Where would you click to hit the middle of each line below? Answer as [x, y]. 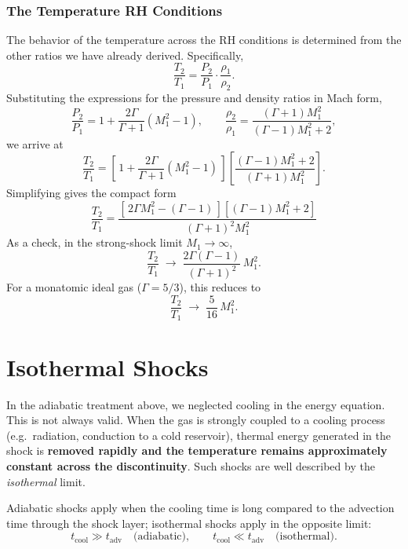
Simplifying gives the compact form [91, 193]
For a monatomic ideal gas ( [74, 287]
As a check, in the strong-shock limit [95, 242]
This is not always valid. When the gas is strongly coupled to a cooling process [196, 420]
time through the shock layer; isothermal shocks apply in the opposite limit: [189, 523]
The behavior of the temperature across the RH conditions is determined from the [204, 40]
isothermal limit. [46, 481]
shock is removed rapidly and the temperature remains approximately [197, 450]
